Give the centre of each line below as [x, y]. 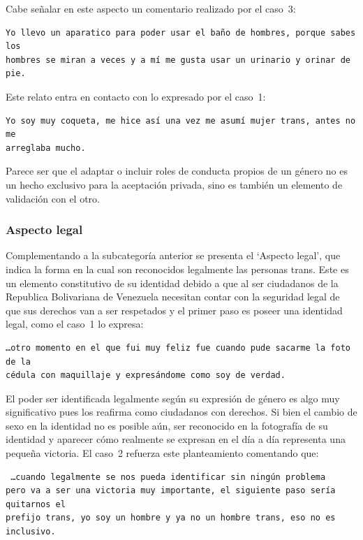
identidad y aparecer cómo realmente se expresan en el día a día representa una [176, 439]
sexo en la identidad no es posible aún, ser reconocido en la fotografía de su [167, 425]
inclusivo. [31, 532]
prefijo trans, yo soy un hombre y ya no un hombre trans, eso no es [171, 518]
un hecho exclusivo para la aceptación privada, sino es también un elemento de [174, 184]
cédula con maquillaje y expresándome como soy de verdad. [146, 375]
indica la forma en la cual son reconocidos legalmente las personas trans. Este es [177, 269]
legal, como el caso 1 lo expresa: [75, 324]
